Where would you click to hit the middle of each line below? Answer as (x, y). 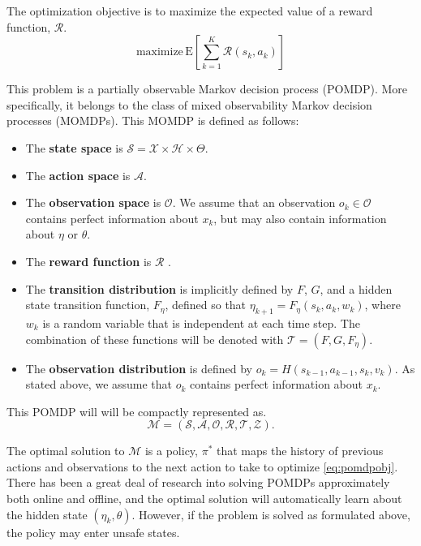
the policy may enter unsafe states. (93, 532)
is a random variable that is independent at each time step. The (201, 322)
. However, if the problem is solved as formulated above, (271, 514)
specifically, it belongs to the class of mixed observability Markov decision (189, 104)
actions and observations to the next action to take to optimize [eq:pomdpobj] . (202, 466)
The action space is (78, 175)
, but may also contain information (300, 218)
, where (382, 305)
